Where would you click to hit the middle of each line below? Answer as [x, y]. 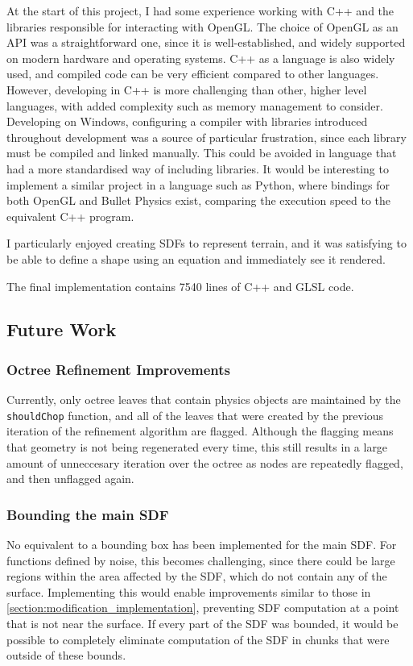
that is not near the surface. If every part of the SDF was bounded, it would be [202, 623]
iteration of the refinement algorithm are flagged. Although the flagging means [200, 431]
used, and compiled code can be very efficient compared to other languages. [193, 74]
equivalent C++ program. [70, 216]
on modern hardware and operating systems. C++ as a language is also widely [201, 58]
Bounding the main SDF [88, 514]
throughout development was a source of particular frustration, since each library [206, 137]
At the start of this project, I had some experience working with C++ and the [200, 10]
